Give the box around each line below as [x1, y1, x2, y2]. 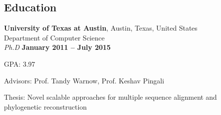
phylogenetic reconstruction [4, 101, 87, 112]
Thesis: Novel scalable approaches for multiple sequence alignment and [4, 92, 217, 102]
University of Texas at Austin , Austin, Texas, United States [4, 23, 198, 33]
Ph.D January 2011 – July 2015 [4, 42, 111, 52]
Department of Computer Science [4, 32, 105, 42]
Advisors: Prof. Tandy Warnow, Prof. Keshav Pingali [4, 75, 164, 85]
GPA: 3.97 [4, 58, 35, 69]
